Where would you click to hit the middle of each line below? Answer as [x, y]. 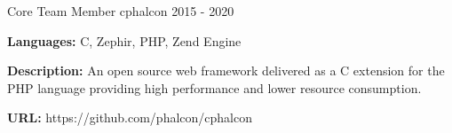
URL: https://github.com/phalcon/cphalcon [130, 117]
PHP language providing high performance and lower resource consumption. [214, 87]
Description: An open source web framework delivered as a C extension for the [226, 70]
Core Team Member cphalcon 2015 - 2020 [121, 11]
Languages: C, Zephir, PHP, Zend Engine [124, 40]
